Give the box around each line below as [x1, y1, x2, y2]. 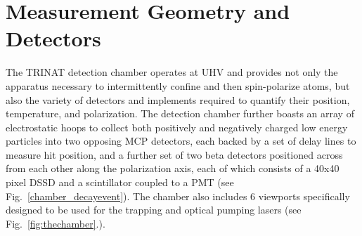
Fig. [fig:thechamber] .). [6, 216, 105, 230]
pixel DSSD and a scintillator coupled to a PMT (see [6, 175, 234, 190]
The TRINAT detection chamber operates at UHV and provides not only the [6, 65, 338, 79]
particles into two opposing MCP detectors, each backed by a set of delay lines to [6, 133, 356, 148]
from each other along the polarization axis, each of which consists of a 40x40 [6, 161, 340, 176]
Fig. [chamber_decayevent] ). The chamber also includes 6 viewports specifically [6, 188, 350, 203]
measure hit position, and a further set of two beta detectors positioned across [6, 147, 343, 162]
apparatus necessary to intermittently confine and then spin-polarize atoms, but [6, 78, 350, 93]
